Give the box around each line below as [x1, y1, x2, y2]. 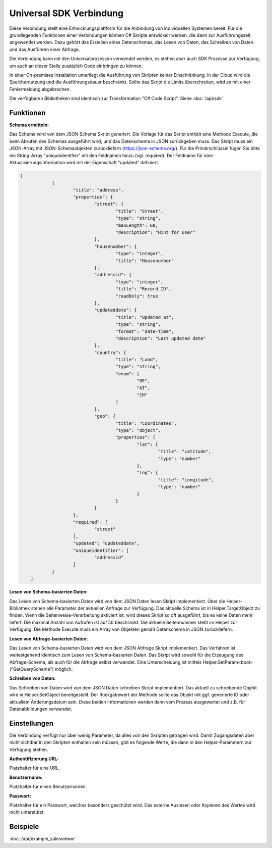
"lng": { [137, 470, 158, 476]
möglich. [54, 666, 73, 672]
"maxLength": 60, [115, 222, 158, 228]
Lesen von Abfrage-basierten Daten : [9, 635, 88, 641]
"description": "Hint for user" [115, 230, 195, 235]
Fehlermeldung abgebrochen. [9, 86, 71, 92]
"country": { [94, 350, 126, 356]
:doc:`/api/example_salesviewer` [9, 836, 77, 842]
